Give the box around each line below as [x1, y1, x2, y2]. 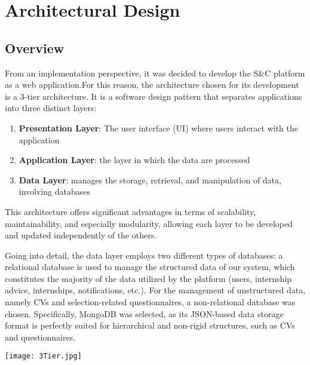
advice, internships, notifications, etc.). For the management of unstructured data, [5, 284, 306, 296]
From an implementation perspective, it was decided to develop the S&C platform [5, 66, 305, 79]
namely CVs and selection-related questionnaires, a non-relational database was [5, 296, 296, 308]
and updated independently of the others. [5, 229, 157, 241]
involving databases [19, 185, 90, 198]
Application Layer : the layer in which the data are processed [19, 154, 250, 166]
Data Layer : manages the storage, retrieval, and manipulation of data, [19, 173, 281, 186]
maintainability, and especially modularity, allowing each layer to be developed [5, 217, 293, 229]
